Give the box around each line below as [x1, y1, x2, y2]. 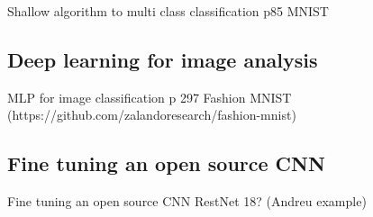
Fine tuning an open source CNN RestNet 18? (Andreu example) [7, 192, 367, 211]
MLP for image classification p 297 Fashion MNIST [7, 87, 292, 106]
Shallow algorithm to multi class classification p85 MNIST [7, 2, 329, 20]
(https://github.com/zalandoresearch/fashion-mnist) [7, 105, 296, 124]
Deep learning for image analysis [7, 45, 318, 73]
